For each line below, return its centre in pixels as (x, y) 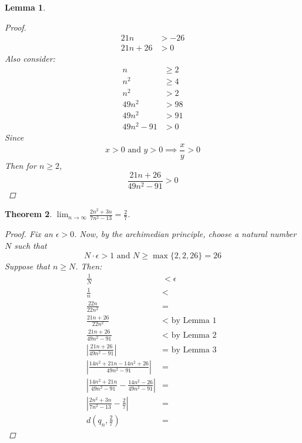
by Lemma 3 (194, 350)
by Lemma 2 (194, 335)
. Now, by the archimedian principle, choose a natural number (185, 234)
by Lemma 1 (194, 321)
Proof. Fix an (29, 234)
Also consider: (30, 59)
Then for (21, 166)
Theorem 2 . (28, 214)
